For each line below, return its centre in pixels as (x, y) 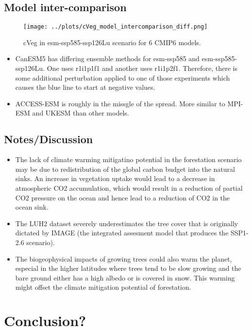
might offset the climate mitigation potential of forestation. (103, 287)
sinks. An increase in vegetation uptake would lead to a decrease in (115, 178)
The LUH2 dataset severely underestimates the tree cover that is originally (127, 223)
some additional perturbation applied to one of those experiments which (123, 77)
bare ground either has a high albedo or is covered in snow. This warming (125, 277)
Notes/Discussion (49, 139)
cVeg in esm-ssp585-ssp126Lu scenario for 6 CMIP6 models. (112, 42)
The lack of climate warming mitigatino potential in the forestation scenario (128, 159)
